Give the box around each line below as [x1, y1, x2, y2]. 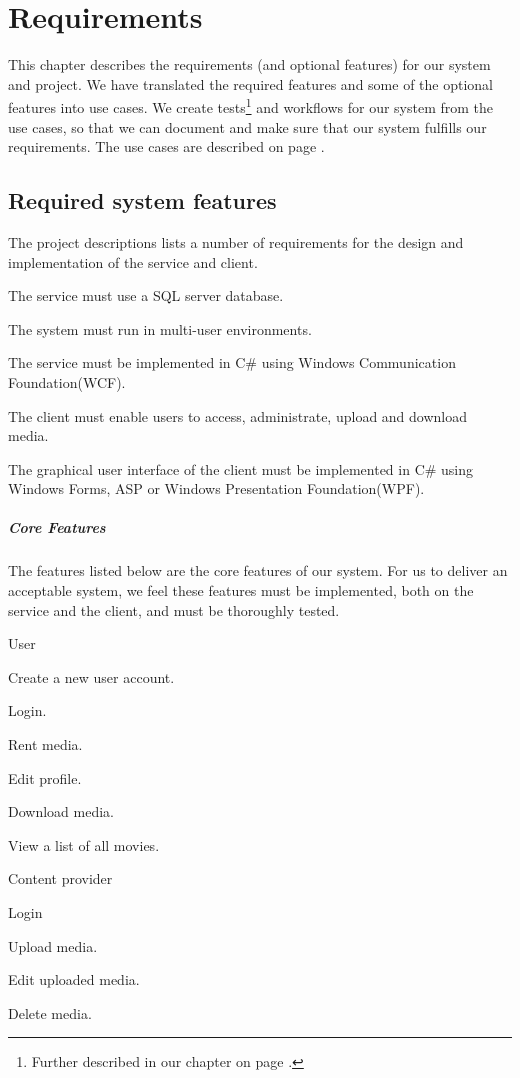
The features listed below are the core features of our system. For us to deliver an [8, 560, 508, 581]
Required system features [8, 185, 277, 216]
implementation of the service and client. [8, 251, 258, 272]
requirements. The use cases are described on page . [8, 136, 325, 157]
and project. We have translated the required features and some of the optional [8, 73, 494, 94]
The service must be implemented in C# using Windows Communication [8, 352, 456, 373]
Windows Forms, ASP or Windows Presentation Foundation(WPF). [8, 478, 425, 499]
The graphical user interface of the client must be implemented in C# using [8, 458, 474, 479]
